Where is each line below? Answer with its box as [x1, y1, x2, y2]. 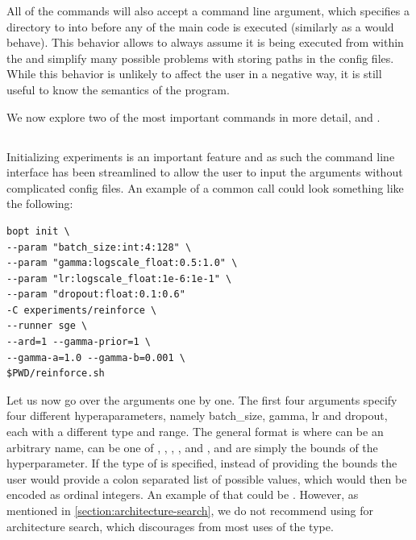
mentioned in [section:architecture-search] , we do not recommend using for [6, 502, 374, 519]
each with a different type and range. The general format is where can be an [6, 423, 384, 440]
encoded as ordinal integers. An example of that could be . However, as [6, 486, 359, 503]
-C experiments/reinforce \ [6, 304, 157, 316]
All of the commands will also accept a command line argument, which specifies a [6, 2, 410, 19]
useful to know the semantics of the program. [6, 81, 230, 98]
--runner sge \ [6, 320, 88, 332]
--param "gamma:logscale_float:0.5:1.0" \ [6, 257, 238, 269]
